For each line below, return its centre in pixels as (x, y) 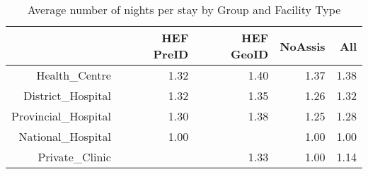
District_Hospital (67, 95)
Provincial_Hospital (61, 116)
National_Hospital (65, 136)
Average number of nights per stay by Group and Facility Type (184, 10)
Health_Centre (74, 75)
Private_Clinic (74, 157)
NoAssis (303, 46)
